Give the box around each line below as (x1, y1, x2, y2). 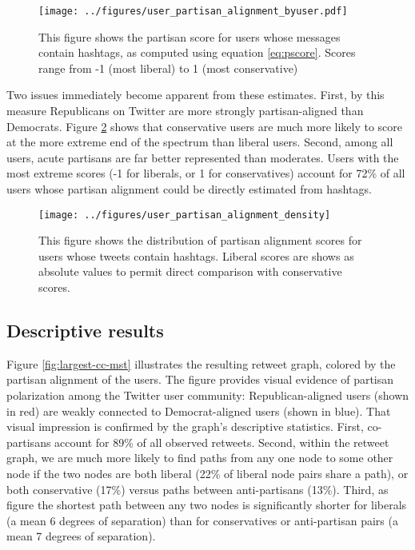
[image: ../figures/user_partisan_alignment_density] (38, 209, 331, 221)
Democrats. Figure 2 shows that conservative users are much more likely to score (6, 118, 403, 134)
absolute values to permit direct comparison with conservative (38, 263, 342, 280)
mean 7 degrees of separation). (6, 528, 156, 544)
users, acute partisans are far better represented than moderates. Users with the (6, 149, 399, 165)
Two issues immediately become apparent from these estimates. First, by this (6, 86, 385, 103)
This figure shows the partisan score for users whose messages (38, 28, 341, 45)
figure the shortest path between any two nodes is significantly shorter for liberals (6, 496, 407, 513)
